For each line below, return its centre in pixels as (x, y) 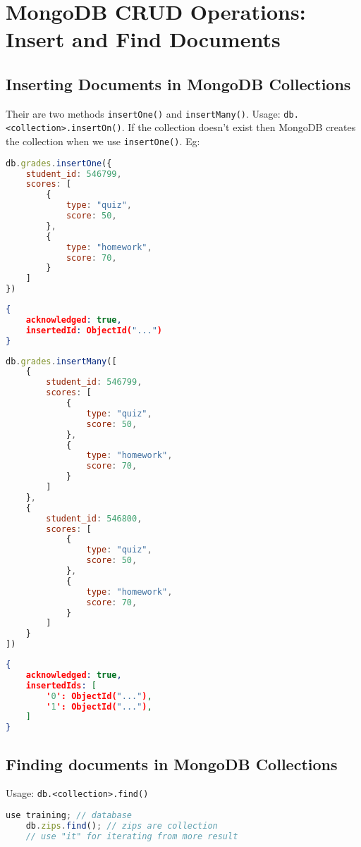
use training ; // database (69, 816)
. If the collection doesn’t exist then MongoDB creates (239, 127)
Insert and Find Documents (143, 39)
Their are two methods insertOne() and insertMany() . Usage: (143, 113)
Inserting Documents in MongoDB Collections (178, 84)
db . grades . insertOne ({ (59, 163)
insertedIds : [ (61, 685)
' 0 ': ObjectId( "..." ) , (99, 696)
